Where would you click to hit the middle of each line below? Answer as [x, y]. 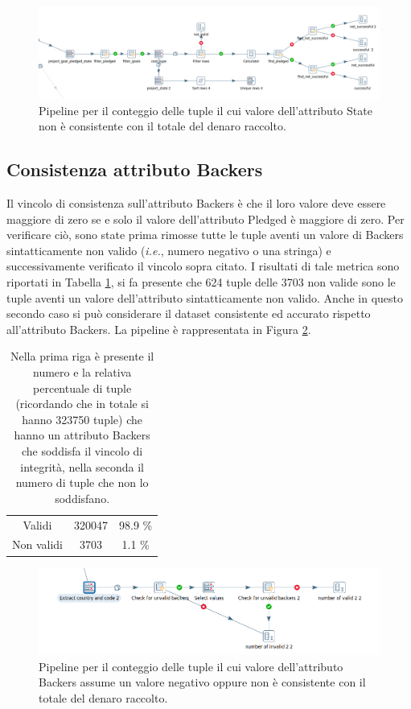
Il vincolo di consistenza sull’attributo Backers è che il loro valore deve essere [196, 203]
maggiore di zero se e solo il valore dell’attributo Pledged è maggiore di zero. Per [205, 218]
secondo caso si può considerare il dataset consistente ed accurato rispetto [189, 313]
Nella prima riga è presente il [82, 356]
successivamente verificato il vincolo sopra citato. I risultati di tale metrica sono [203, 266]
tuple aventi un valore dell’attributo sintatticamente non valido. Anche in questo [205, 297]
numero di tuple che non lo [82, 482]
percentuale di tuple [82, 387]
